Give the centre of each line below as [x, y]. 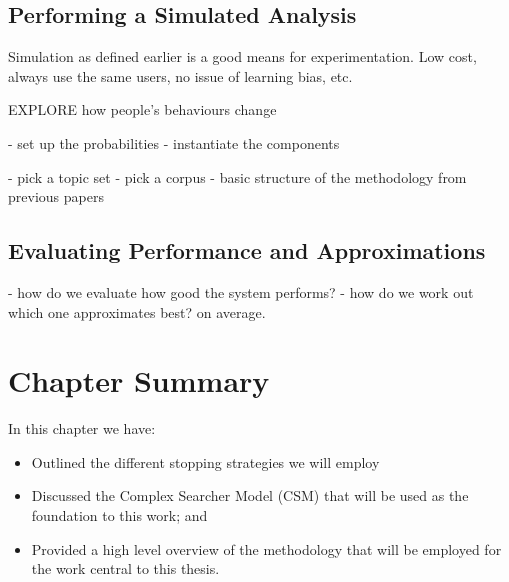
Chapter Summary [139, 380]
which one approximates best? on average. [137, 311]
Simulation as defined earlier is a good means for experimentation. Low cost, [242, 56]
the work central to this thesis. [125, 568]
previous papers [56, 196]
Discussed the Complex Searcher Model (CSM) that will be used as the [250, 495]
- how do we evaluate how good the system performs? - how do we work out [241, 291]
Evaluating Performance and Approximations [247, 250]
